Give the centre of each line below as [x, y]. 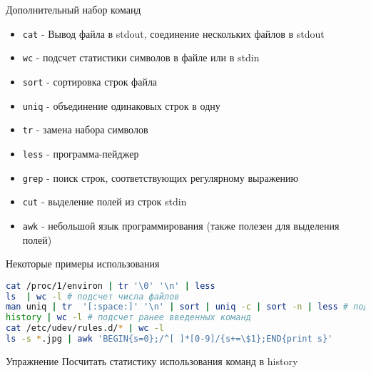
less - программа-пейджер [81, 153]
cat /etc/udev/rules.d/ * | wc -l [85, 328]
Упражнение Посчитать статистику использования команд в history [152, 361]
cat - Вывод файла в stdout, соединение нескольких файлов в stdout [173, 33]
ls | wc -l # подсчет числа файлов [93, 296]
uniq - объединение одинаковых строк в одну [121, 105]
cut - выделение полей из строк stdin [105, 201]
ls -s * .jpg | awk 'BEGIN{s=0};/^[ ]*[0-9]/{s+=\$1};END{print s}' [169, 339]
